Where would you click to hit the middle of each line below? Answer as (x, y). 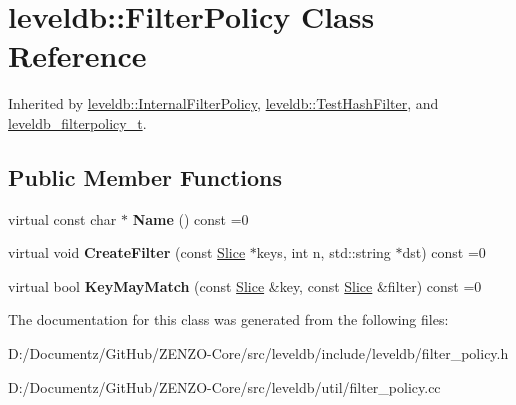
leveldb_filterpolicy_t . (77, 122)
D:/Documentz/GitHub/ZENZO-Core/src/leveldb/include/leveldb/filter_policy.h (258, 353)
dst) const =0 (444, 252)
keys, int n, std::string (323, 252)
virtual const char (62, 218)
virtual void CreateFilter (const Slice (127, 252)
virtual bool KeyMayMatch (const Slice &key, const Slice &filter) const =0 (245, 285)
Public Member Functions (145, 176)
